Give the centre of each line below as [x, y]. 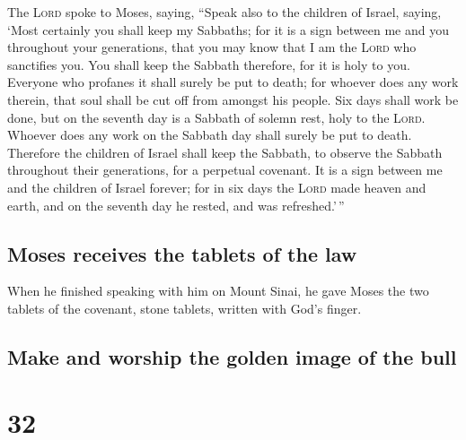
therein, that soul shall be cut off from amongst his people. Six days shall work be [233, 99]
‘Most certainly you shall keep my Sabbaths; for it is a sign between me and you [229, 29]
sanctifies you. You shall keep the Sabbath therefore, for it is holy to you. [209, 64]
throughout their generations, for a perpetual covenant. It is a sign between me [225, 170]
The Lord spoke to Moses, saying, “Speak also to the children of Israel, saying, [224, 12]
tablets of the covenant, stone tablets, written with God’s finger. [185, 308]
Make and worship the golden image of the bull [232, 356]
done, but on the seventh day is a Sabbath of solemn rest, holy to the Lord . [216, 117]
